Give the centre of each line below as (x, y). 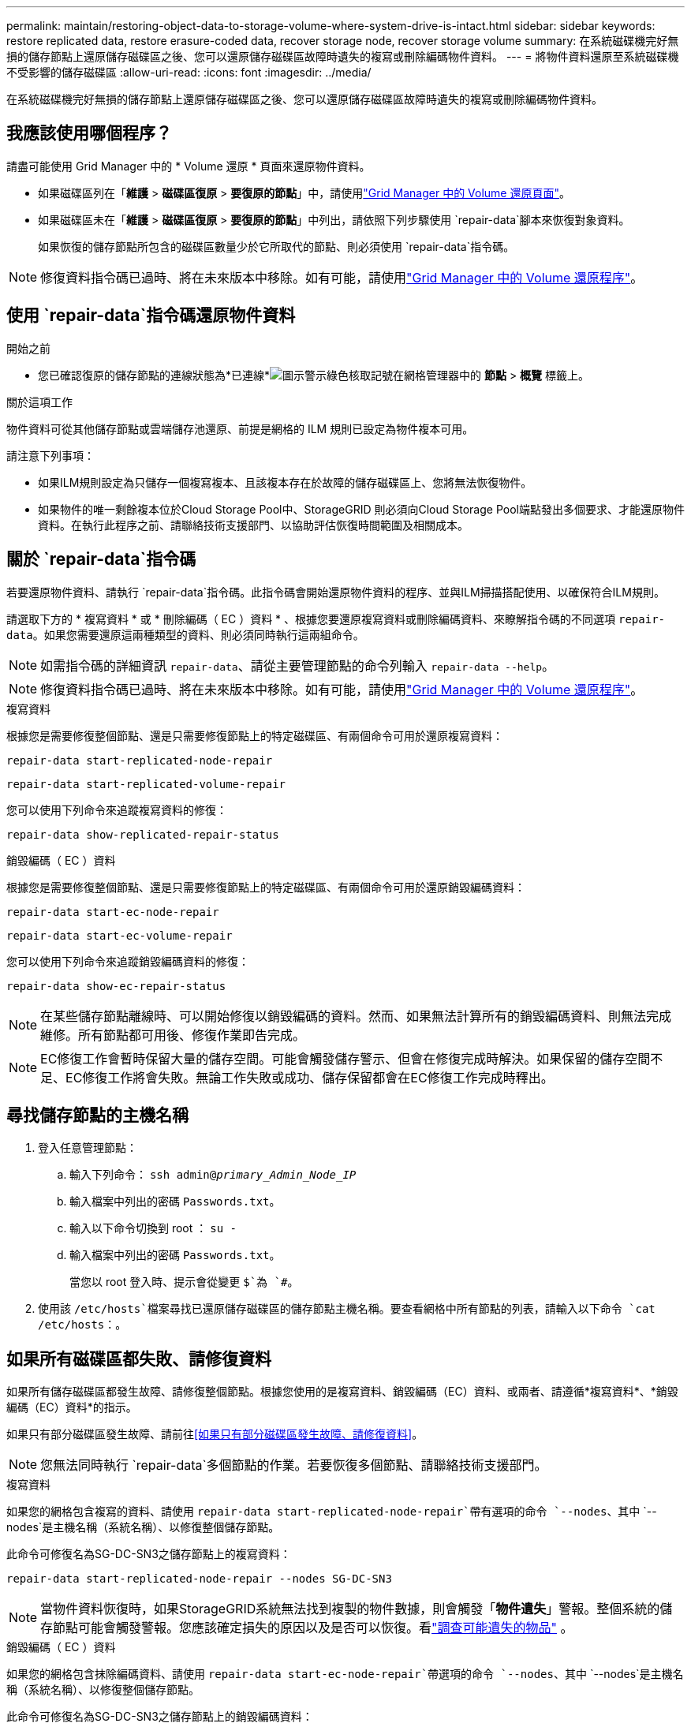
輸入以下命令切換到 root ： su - (153, 1228)
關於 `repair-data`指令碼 (101, 559)
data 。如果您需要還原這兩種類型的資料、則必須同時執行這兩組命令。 (185, 634)
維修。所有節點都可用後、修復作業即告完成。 (173, 1035)
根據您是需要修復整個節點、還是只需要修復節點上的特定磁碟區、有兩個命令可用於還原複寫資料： (255, 735)
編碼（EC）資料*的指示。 (72, 1407)
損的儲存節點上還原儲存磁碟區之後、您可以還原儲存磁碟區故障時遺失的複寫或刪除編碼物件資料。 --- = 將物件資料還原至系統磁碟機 (343, 56)
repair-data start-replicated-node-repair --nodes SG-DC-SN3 (199, 1579)
